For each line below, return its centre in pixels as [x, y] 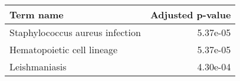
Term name [37, 14]
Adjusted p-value [190, 14]
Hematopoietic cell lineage [64, 49]
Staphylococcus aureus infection [75, 32]
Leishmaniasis [38, 67]
